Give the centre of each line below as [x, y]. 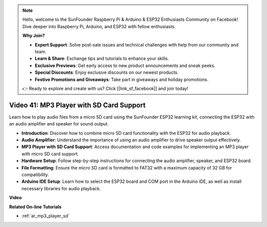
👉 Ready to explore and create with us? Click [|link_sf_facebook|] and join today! [105, 88]
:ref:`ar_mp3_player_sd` [45, 216]
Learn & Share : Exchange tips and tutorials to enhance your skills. [102, 58]
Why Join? [34, 36]
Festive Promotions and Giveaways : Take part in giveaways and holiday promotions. [122, 79]
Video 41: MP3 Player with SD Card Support [77, 105]
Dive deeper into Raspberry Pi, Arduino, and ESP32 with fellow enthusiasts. [99, 26]
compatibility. [35, 174]
